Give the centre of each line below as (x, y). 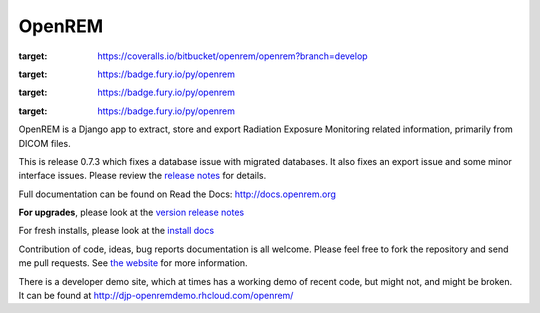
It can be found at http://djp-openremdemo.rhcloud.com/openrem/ (156, 296)
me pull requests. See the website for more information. (133, 263)
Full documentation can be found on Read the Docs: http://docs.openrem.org (177, 194)
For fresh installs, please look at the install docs (116, 231)
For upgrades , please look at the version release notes (131, 212)
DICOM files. (44, 143)
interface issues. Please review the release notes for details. (142, 176)
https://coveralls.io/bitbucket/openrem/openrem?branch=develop (233, 56)
